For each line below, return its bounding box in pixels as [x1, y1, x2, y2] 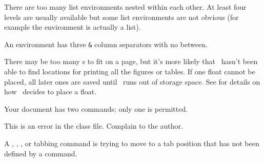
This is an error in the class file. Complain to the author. [4, 120, 183, 131]
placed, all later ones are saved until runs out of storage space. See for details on [4, 76, 260, 87]
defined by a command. [4, 148, 77, 158]
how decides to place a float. [4, 86, 97, 97]
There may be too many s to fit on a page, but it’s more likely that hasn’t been [4, 56, 258, 67]
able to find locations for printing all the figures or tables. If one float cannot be [4, 66, 255, 77]
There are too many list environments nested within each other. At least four [4, 2, 247, 12]
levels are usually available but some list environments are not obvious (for [4, 11, 239, 22]
